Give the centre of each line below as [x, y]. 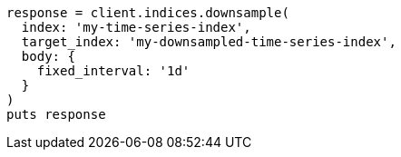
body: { [48, 56]
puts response [56, 114]
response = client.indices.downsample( [148, 13]
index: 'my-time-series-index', [136, 27]
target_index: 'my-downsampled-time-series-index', [209, 42]
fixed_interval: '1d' [113, 71]
